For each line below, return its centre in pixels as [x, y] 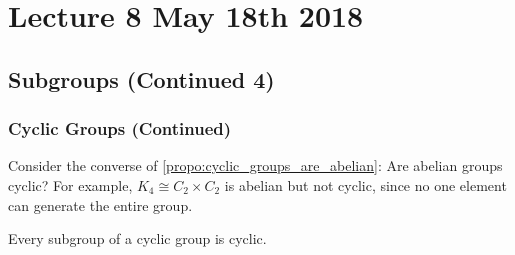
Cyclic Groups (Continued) [120, 128]
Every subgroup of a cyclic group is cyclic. [137, 238]
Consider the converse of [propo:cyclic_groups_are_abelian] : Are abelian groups [255, 165]
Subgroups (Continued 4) [141, 78]
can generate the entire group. [100, 204]
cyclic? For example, [70, 184]
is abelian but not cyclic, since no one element [365, 184]
